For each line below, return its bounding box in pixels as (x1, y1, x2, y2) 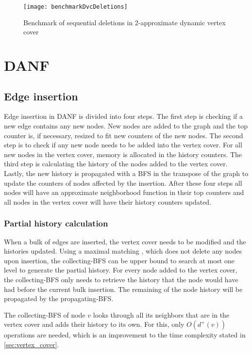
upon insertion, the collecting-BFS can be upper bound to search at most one (4, 255, 235, 265)
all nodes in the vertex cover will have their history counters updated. (4, 196, 212, 207)
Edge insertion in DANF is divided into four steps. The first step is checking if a (4, 111, 243, 121)
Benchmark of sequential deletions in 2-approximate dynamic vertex (23, 17, 226, 27)
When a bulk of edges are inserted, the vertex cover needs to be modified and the (4, 236, 246, 246)
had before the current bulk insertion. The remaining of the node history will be (4, 284, 243, 294)
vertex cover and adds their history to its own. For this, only (4, 319, 185, 329)
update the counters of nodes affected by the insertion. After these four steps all (4, 177, 242, 188)
